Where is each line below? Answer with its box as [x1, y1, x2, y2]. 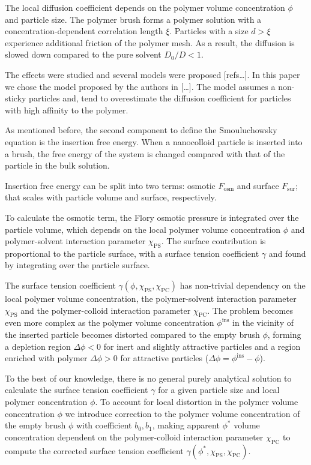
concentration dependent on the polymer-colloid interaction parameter [5, 430, 264, 443]
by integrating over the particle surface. [5, 259, 150, 271]
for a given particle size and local [158, 383, 280, 396]
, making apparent [152, 419, 220, 431]
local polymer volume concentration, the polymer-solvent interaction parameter [5, 292, 297, 305]
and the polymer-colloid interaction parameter [20, 304, 191, 316]
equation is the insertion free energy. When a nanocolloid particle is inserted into [5, 135, 303, 148]
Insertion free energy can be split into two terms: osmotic [5, 179, 216, 191]
